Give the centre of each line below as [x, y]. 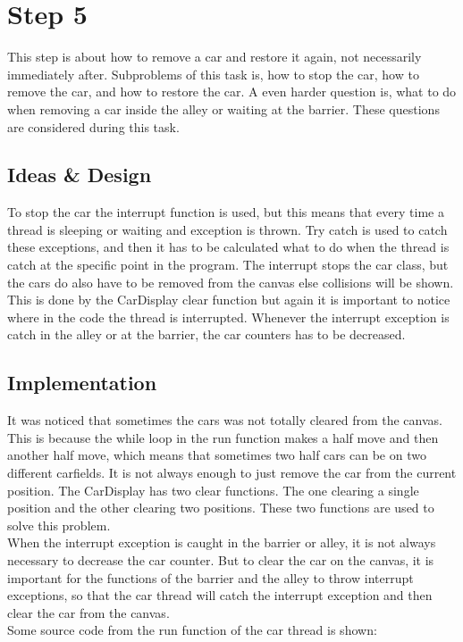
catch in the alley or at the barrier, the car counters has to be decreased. [206, 334]
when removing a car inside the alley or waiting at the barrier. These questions [223, 108]
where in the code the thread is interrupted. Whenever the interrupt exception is [228, 317]
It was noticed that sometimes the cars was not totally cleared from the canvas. [225, 420]
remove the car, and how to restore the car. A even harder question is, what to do [232, 92]
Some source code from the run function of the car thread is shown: [192, 630]
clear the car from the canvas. [88, 612]
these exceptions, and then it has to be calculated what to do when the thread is [228, 247]
